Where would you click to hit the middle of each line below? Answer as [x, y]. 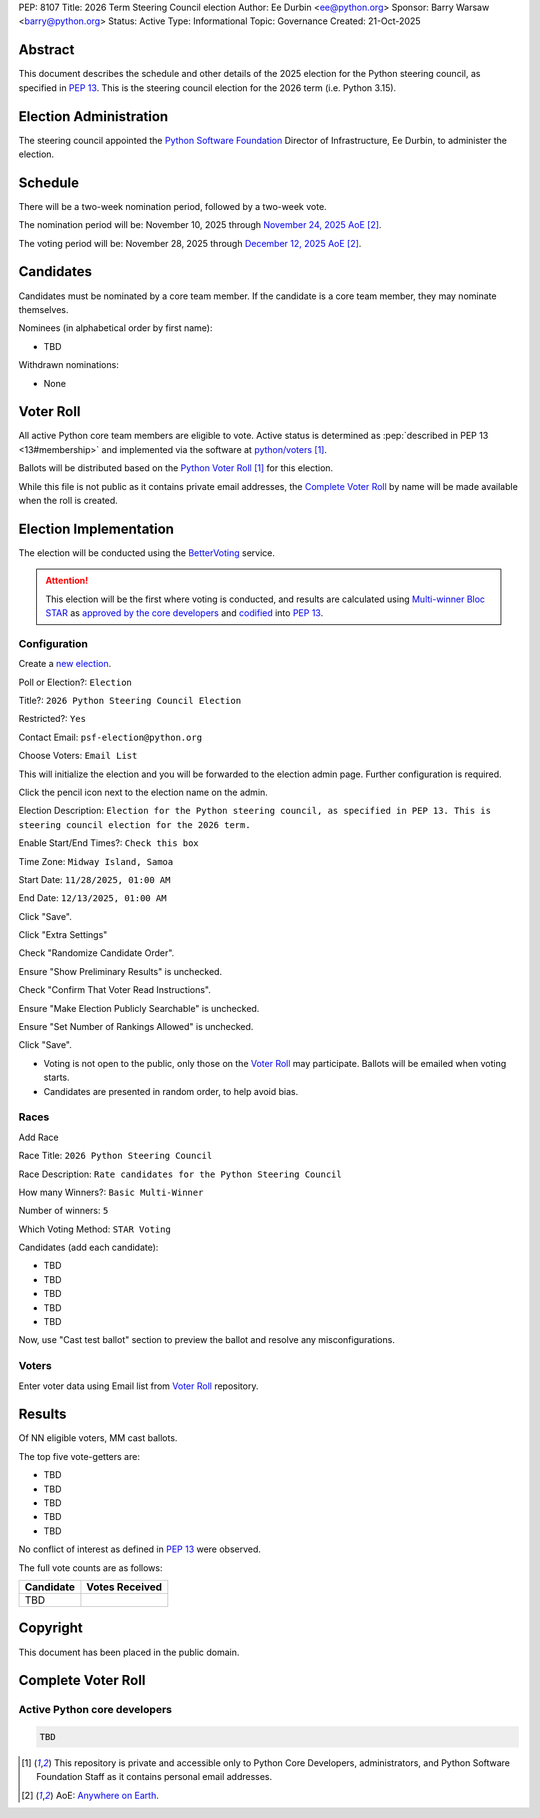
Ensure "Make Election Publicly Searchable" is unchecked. [139, 1008]
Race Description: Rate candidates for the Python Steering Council [180, 1174]
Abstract [46, 50]
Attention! [67, 581]
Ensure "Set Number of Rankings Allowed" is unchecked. [136, 1027]
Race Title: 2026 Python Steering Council [115, 1156]
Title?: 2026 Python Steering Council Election [130, 700]
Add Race [38, 1137]
